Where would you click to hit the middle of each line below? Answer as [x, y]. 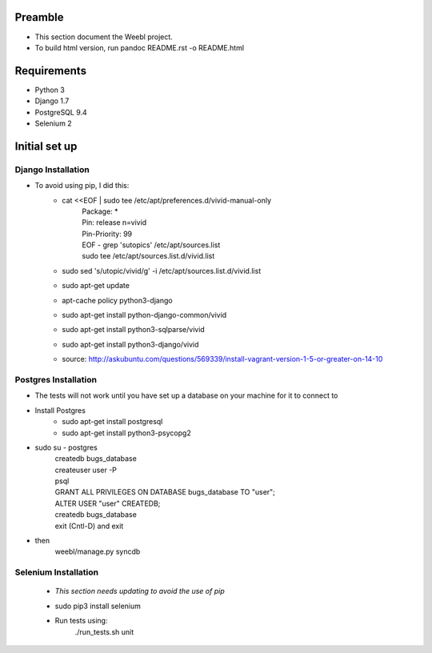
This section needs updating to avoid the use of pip [140, 591]
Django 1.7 [52, 101]
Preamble [39, 17]
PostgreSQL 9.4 [61, 112]
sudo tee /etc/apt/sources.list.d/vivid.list [148, 256]
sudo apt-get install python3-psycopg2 [126, 433]
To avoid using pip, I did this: [82, 186]
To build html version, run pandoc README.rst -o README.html [139, 47]
